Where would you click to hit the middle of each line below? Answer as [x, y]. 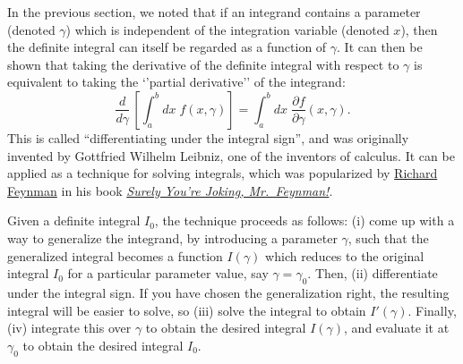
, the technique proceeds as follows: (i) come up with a [304, 220]
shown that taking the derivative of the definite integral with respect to [203, 64]
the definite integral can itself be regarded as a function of [167, 47]
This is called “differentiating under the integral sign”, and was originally [208, 137]
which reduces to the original [345, 255]
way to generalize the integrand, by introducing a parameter [172, 237]
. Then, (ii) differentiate [373, 273]
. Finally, [432, 310]
